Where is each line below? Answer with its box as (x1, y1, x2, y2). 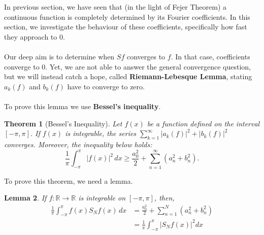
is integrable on (78, 192, 126, 203)
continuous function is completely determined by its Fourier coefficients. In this (4, 11, 250, 22)
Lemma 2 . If (4, 192, 47, 203)
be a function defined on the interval (147, 118, 260, 128)
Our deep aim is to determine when (4, 51, 115, 61)
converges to (126, 51, 166, 61)
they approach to (4, 31, 57, 42)
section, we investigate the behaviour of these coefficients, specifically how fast (4, 21, 247, 32)
